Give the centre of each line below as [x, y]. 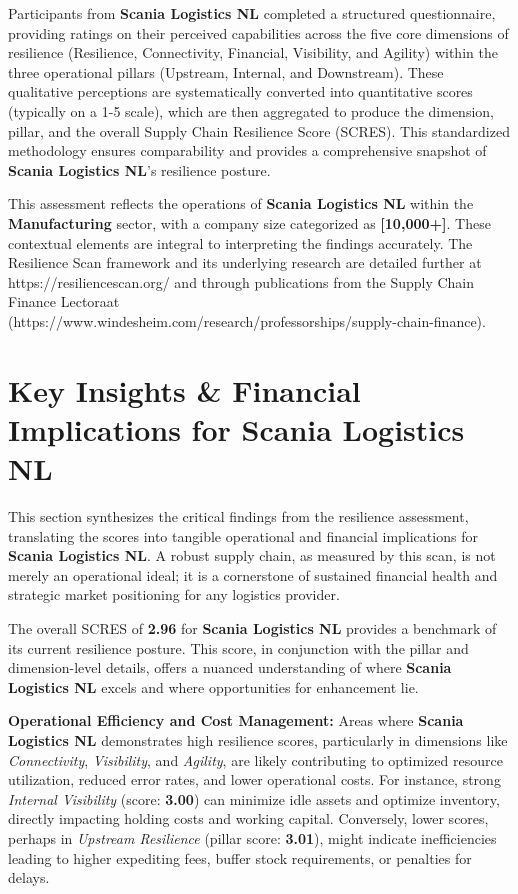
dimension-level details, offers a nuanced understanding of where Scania [230, 667]
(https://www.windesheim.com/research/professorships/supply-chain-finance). [247, 320]
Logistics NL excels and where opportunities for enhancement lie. [213, 686]
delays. [29, 877]
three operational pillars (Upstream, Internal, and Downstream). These [226, 71]
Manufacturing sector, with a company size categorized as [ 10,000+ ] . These [249, 222]
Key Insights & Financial [184, 389]
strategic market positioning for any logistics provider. [174, 594]
